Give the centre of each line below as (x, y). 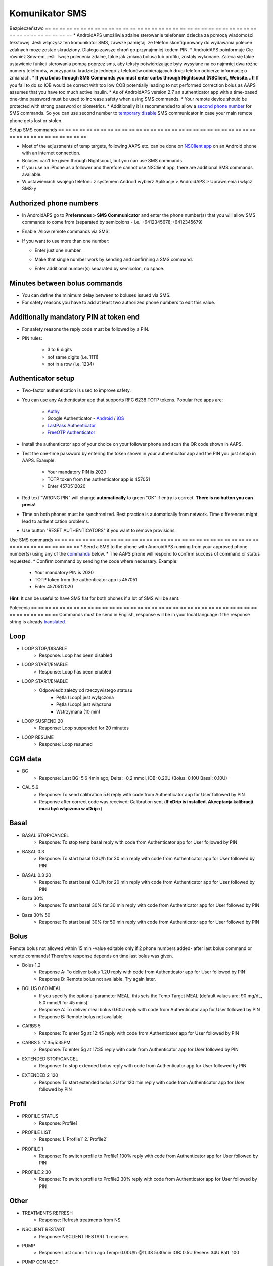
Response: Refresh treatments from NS (80, 1220)
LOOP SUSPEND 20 (42, 721)
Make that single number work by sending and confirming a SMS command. (114, 259)
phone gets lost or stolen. (36, 120)
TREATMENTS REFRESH (48, 1213)
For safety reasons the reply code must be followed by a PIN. (86, 329)
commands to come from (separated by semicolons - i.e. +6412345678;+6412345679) (112, 222)
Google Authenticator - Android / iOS (86, 418)
